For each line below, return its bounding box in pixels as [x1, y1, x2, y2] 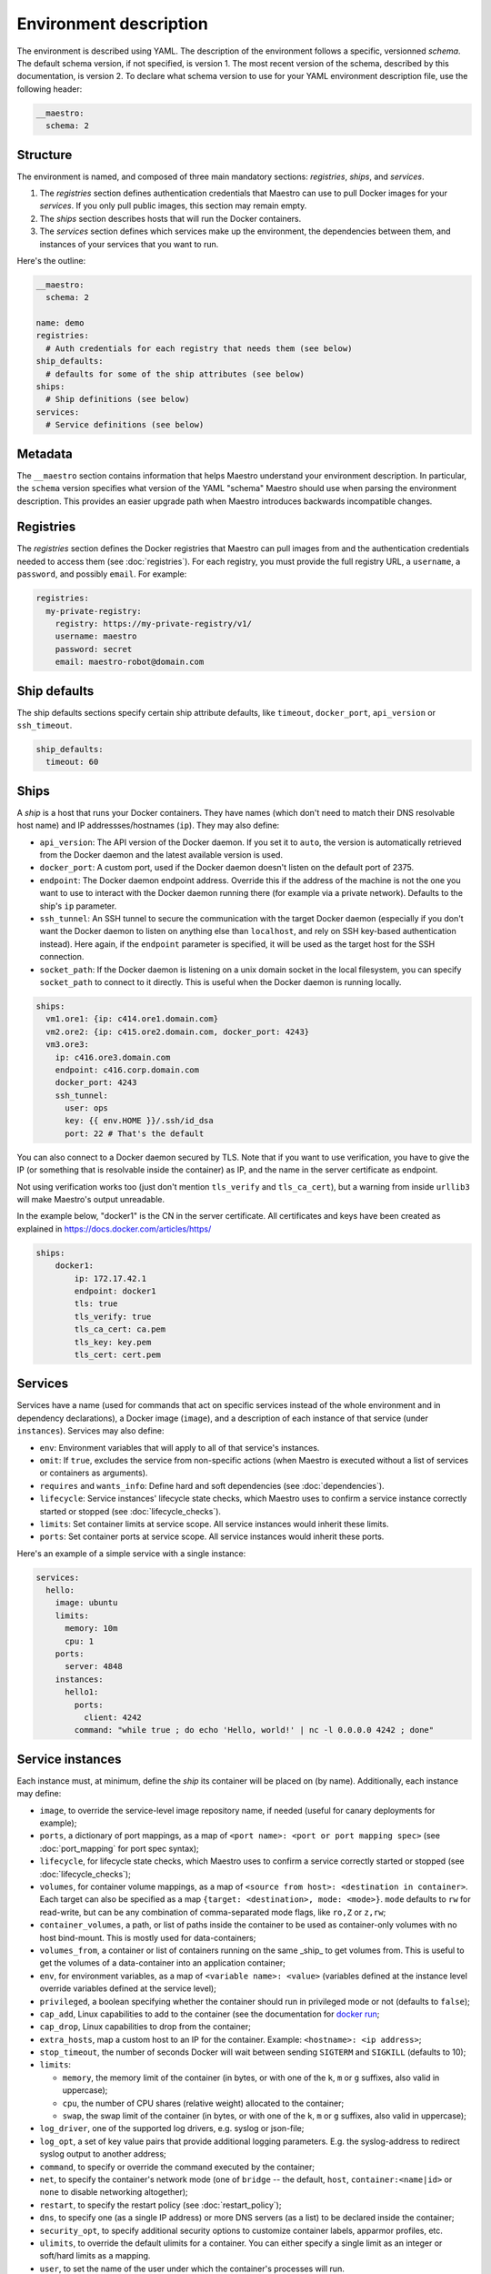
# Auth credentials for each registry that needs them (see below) [45, 343, 353, 354]
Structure [16, 146, 73, 163]
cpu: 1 [65, 1635, 95, 1646]
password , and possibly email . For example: [16, 568, 187, 579]
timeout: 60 [45, 757, 99, 768]
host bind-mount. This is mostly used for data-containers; [39, 1932, 256, 1943]
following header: [16, 83, 83, 95]
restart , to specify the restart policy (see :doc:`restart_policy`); [39, 2199, 282, 2210]
